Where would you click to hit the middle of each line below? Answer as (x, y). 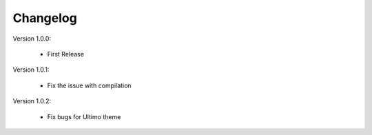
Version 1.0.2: (32, 101)
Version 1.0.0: (32, 39)
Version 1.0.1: (31, 70)
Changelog (45, 18)
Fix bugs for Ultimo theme (84, 116)
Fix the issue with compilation (89, 85)
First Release (65, 54)
